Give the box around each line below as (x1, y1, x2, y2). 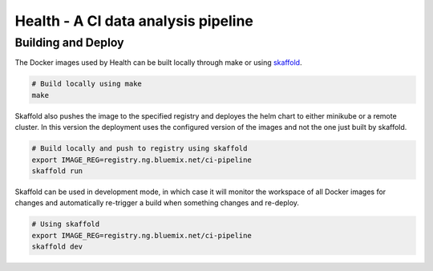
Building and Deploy (14, 35, 124, 50)
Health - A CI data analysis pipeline (14, 12, 254, 30)
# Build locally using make (31, 79, 142, 88)
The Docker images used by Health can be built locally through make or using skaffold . (14, 58, 302, 67)
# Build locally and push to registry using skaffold (31, 144, 248, 153)
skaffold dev (31, 242, 83, 252)
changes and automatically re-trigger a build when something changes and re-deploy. (14, 198, 300, 208)
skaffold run (31, 166, 83, 176)
